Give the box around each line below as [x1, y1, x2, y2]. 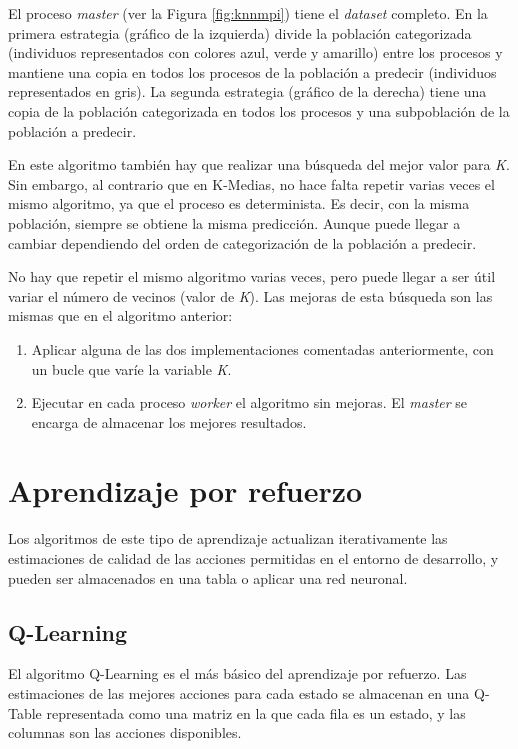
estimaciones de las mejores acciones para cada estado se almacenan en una [8, 682, 470, 703]
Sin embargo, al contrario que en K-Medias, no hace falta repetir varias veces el [8, 173, 495, 194]
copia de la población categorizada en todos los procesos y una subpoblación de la [8, 100, 510, 121]
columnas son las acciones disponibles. [8, 722, 242, 743]
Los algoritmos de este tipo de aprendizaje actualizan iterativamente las [8, 528, 448, 549]
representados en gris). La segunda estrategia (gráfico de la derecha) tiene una [8, 81, 487, 102]
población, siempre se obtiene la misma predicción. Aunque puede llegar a [8, 212, 461, 233]
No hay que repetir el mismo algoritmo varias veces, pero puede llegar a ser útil [8, 266, 496, 287]
